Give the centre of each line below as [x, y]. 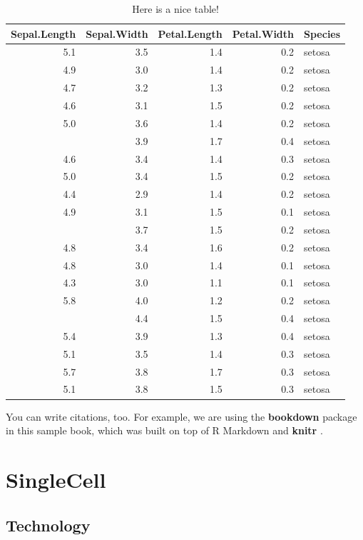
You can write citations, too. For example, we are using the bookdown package [181, 416]
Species [322, 33]
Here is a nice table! [175, 9]
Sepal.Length [44, 33]
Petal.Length [190, 33]
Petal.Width [263, 33]
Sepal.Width [117, 33]
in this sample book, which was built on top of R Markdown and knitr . [164, 430]
